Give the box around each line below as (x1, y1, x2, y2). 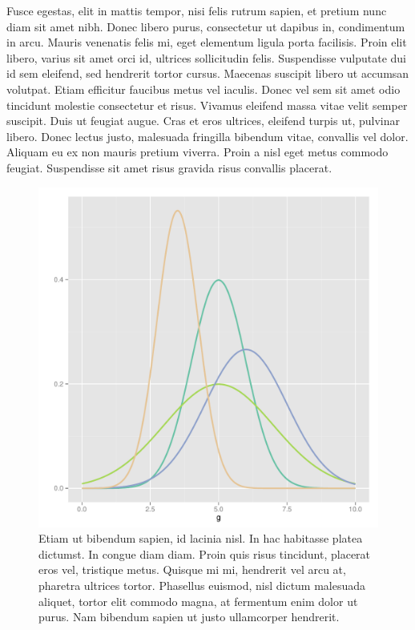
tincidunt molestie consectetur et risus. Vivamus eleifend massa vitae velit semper (6, 96, 408, 113)
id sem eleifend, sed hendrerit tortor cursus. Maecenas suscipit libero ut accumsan (6, 65, 409, 82)
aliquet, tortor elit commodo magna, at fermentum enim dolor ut (38, 592, 358, 609)
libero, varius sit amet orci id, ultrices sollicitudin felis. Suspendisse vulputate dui (6, 49, 406, 66)
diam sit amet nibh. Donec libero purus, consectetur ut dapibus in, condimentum (6, 18, 405, 34)
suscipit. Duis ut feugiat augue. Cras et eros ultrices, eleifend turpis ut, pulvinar (6, 112, 400, 129)
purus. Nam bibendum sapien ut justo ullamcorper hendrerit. (38, 608, 340, 625)
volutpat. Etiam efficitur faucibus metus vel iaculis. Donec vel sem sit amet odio (6, 80, 401, 97)
